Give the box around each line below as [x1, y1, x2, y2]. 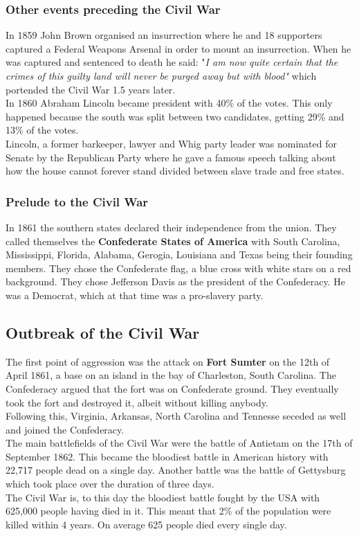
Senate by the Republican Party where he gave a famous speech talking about [6, 150, 336, 164]
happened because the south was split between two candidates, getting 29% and [6, 109, 344, 123]
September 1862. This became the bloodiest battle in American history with [6, 449, 329, 463]
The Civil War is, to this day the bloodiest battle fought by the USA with [6, 490, 320, 504]
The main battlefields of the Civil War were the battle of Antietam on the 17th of [6, 436, 353, 450]
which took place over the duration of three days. [6, 476, 214, 491]
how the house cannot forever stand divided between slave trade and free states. [6, 163, 344, 178]
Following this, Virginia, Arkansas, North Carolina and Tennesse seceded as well [6, 409, 347, 423]
